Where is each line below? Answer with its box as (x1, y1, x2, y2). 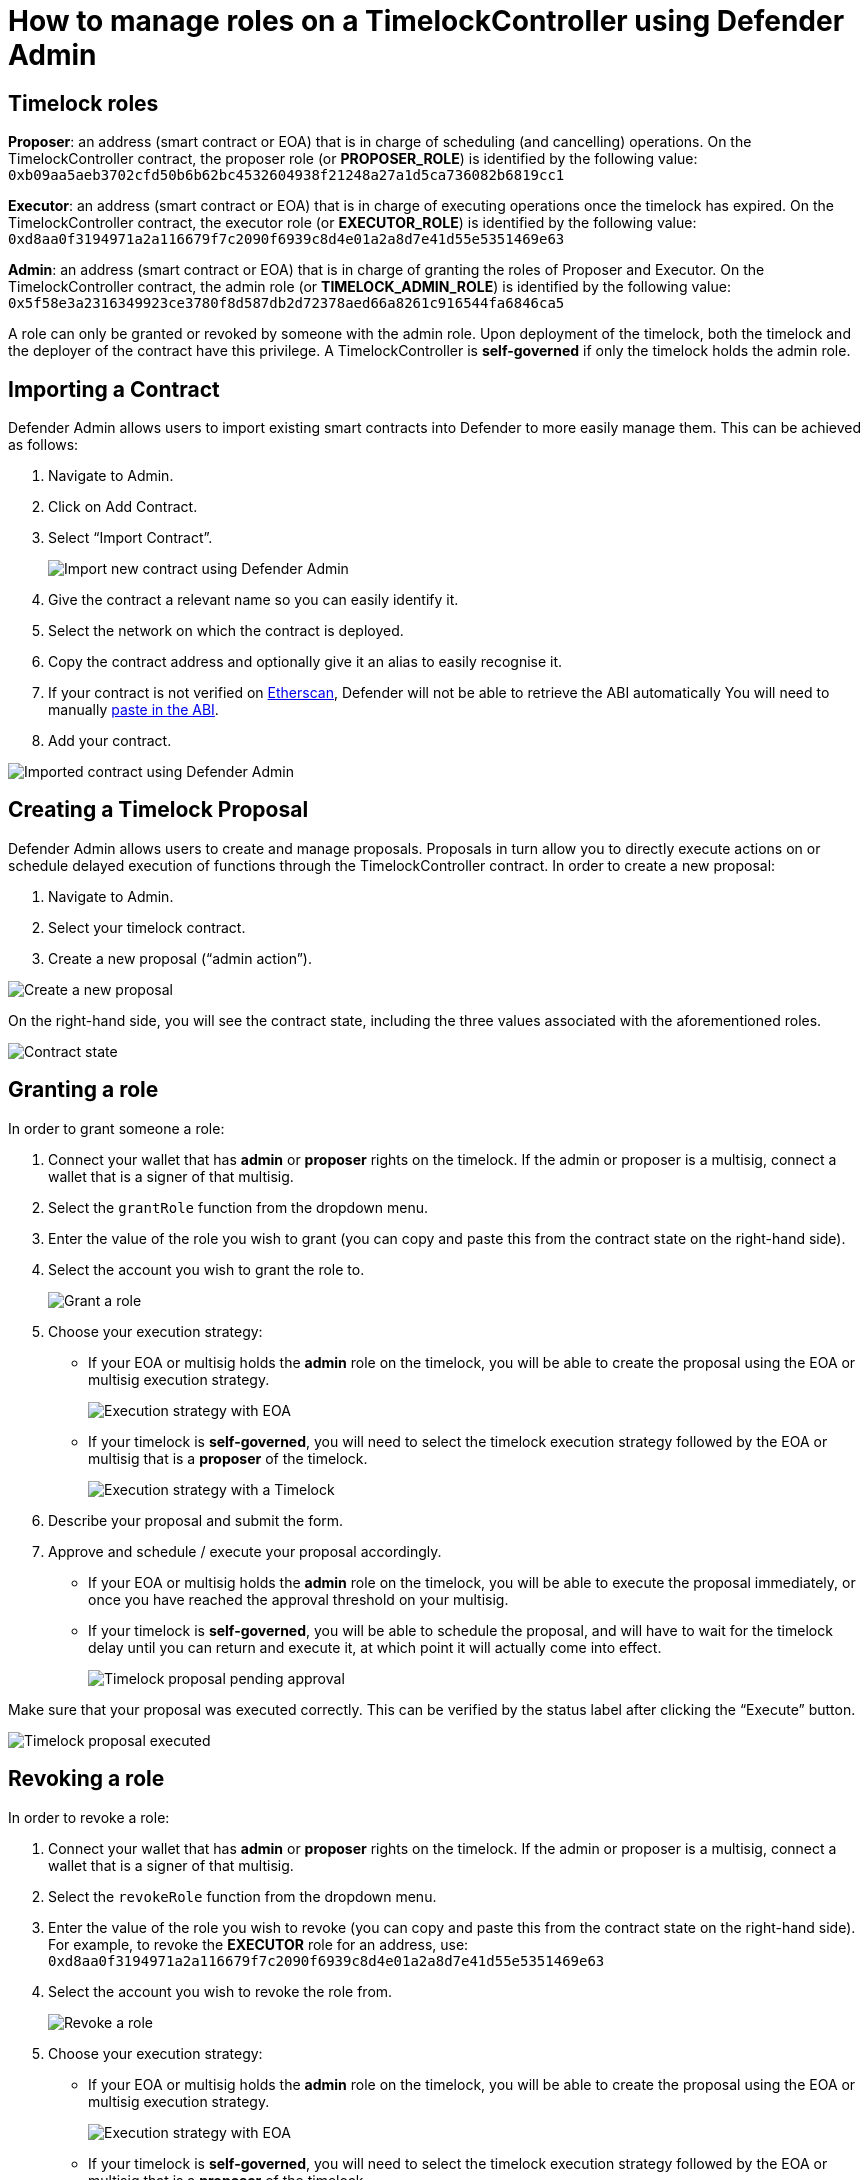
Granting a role (8, 1077, 159, 1103)
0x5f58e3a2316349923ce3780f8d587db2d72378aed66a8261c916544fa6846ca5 (8, 295, 565, 312)
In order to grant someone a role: (8, 1119, 225, 1137)
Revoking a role (8, 1766, 165, 1792)
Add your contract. (48, 732, 172, 750)
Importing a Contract (8, 376, 220, 402)
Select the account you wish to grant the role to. (48, 1260, 365, 1278)
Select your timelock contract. (48, 918, 246, 936)
